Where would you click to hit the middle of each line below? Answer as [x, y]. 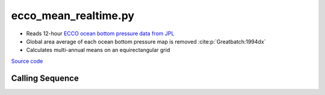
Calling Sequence [45, 78]
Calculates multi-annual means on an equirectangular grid [98, 50]
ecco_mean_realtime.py [73, 16]
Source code [27, 61]
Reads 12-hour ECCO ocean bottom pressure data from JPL [100, 33]
